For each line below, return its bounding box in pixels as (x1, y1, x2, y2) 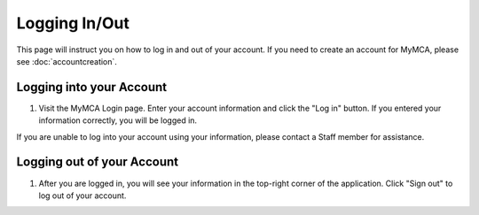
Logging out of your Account (16, 155, 179, 170)
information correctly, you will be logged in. (38, 115, 198, 126)
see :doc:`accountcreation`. (16, 56, 117, 66)
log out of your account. (38, 190, 127, 201)
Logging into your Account (16, 80, 168, 95)
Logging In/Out (16, 13, 130, 33)
